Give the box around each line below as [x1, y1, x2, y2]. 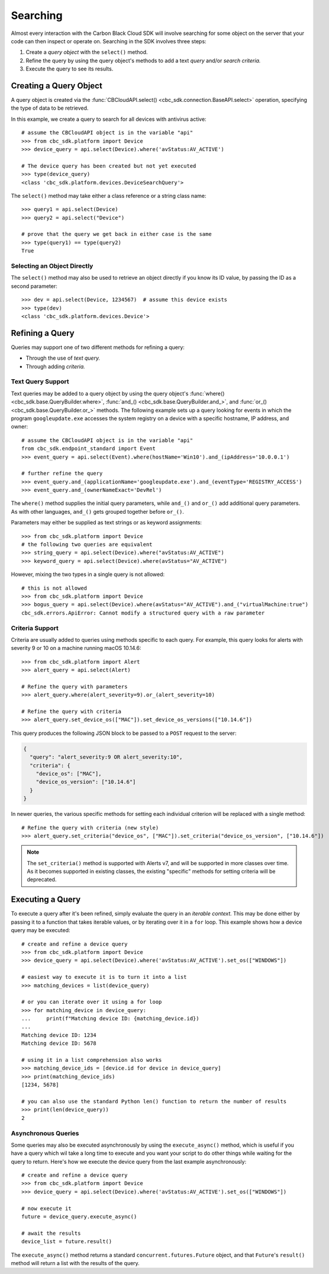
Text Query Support [11, 377, 69, 386]
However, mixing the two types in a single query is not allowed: [11, 571, 165, 578]
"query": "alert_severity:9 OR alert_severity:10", [30, 754, 183, 761]
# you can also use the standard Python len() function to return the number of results [21, 1098, 287, 1105]
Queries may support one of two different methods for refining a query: [11, 344, 185, 351]
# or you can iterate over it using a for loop [21, 998, 162, 1006]
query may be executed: [11, 927, 70, 934]
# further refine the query [21, 470, 103, 477]
